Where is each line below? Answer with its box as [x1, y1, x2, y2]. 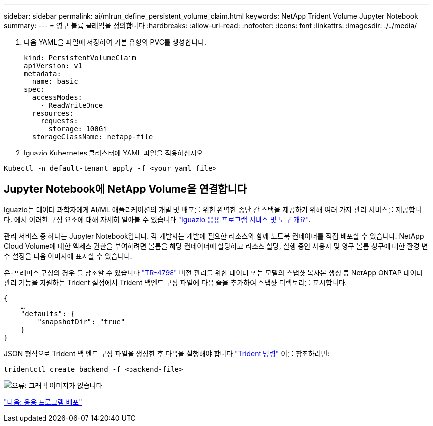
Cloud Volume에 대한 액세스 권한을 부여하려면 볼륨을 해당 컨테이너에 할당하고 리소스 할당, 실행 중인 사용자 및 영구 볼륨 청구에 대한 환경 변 [4, 241, 428, 250]
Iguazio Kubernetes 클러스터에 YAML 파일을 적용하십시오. [24, 149, 205, 157]
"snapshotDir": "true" [37, 317, 125, 326]
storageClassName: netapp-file [32, 133, 153, 141]
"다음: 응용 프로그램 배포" [4, 397, 82, 406]
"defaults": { [20, 310, 75, 318]
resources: [32, 109, 74, 117]
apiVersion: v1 [24, 62, 83, 70]
